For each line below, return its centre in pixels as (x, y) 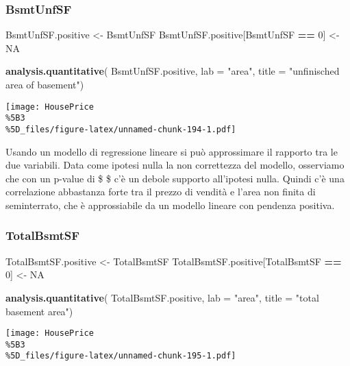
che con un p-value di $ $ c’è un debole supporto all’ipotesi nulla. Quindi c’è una (175, 178)
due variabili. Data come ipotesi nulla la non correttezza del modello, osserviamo (175, 165)
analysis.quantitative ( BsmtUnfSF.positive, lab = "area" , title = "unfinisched (173, 71)
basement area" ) (39, 311)
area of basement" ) (45, 84)
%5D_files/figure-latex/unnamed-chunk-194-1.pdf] (121, 129)
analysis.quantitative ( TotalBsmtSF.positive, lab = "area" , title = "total (162, 297)
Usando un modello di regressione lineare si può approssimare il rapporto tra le (172, 151)
